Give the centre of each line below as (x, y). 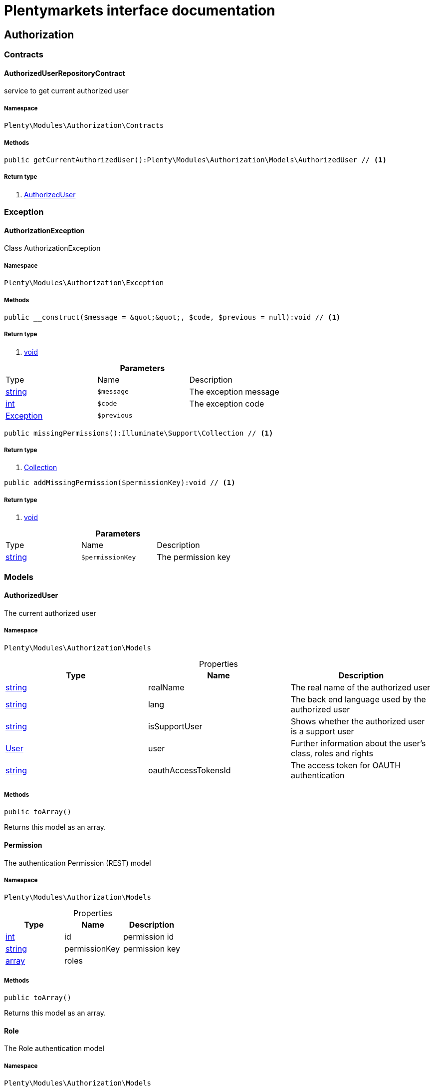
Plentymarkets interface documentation (140, 10)
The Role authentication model (54, 1049)
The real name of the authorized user (360, 687)
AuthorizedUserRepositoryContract (65, 73)
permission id (149, 937)
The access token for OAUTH (346, 765)
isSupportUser (175, 726)
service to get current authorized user (66, 91)
